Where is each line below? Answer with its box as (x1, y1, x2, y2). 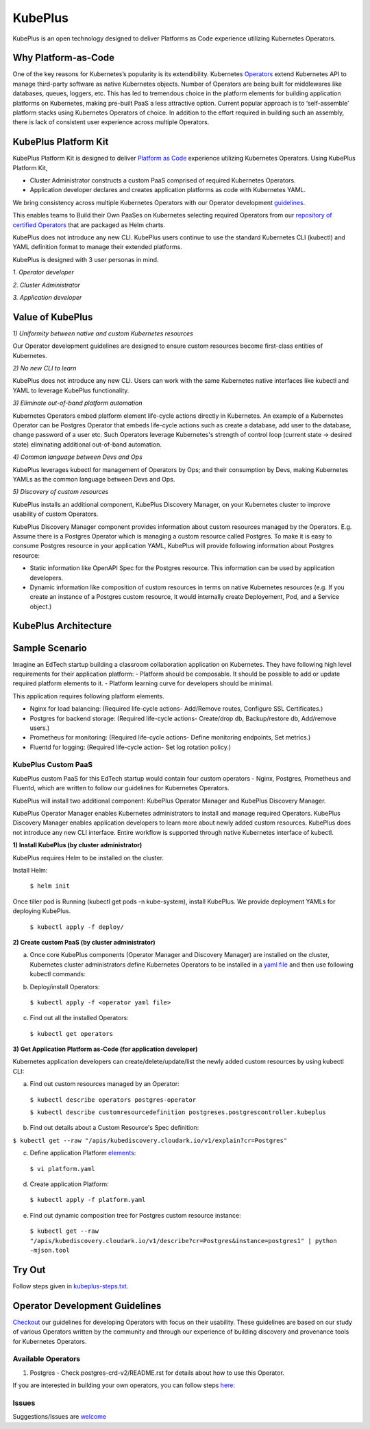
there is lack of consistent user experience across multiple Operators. (12, 118, 210, 126)
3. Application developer (12, 294, 82, 301)
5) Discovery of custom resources (12, 488, 109, 496)
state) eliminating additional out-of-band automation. (12, 440, 162, 449)
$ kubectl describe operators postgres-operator (29, 1096, 197, 1104)
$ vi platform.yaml (29, 1165, 95, 1172)
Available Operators (12, 1354, 81, 1364)
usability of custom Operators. (12, 510, 99, 518)
